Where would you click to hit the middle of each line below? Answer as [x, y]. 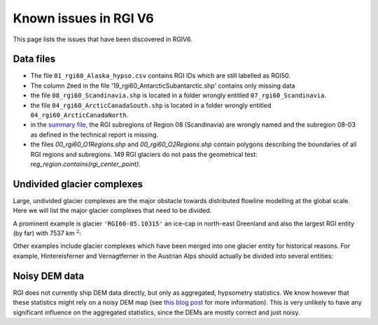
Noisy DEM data [48, 276]
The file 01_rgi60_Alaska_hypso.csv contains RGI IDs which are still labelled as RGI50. [160, 76]
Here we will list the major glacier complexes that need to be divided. [112, 211]
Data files [34, 59]
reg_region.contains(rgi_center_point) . [86, 164]
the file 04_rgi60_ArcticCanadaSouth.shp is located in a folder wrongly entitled [151, 105]
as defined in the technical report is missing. [94, 134]
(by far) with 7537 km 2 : [47, 233]
